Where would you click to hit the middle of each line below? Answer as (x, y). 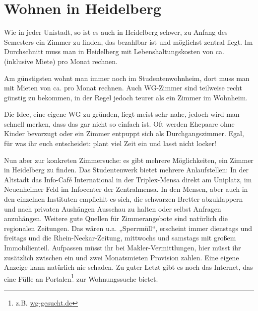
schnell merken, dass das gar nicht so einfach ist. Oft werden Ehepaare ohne (119, 123)
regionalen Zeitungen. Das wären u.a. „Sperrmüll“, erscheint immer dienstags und (128, 228)
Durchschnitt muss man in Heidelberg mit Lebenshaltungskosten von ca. (114, 51)
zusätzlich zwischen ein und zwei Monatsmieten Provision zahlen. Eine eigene (122, 257)
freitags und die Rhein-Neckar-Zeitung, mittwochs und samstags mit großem (120, 238)
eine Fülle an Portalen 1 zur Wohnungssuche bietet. (81, 278)
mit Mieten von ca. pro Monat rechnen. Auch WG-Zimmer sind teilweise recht (123, 88)
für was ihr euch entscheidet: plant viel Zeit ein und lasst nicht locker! (110, 143)
